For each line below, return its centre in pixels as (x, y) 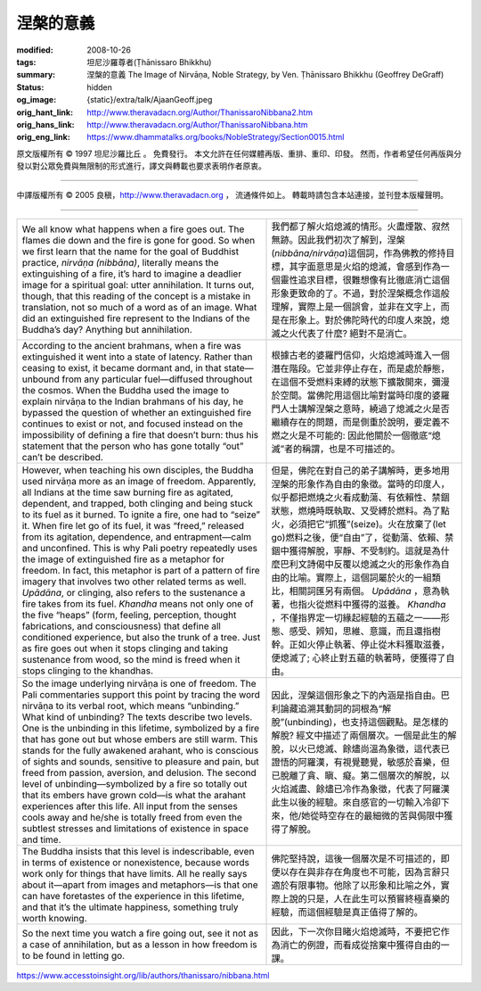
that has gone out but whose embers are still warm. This (140, 739)
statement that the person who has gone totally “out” (133, 446)
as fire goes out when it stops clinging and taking (125, 648)
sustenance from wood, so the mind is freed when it (131, 659)
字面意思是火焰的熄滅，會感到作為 (369, 266)
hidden (100, 87)
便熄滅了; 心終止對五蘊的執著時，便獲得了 (359, 657)
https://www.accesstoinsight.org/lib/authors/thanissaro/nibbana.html (143, 975)
